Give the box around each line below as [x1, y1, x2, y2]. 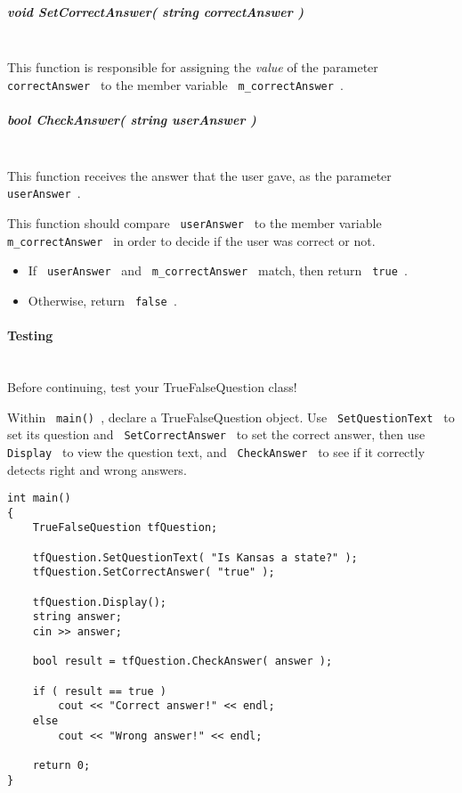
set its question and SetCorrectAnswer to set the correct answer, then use [7, 425, 426, 444]
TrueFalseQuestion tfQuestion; [32, 521, 218, 535]
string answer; [32, 610, 122, 624]
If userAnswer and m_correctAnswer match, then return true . [28, 261, 408, 280]
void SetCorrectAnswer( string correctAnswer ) [7, 2, 304, 20]
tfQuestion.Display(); [32, 595, 166, 609]
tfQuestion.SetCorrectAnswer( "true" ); [32, 566, 275, 579]
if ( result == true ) [32, 684, 166, 698]
